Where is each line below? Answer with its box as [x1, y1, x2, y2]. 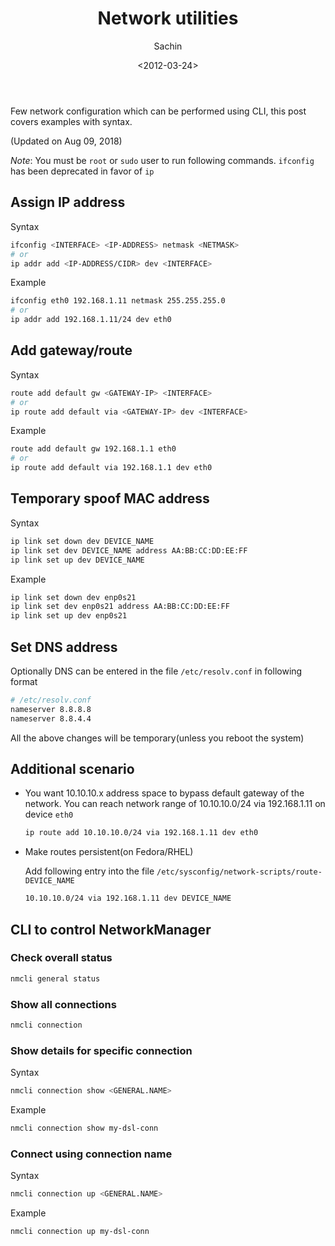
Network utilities [97, 7, 239, 30]
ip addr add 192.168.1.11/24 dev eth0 [10, 315, 172, 325]
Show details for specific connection [10, 1043, 193, 1057]
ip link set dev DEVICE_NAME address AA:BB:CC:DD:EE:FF [10, 545, 248, 556]
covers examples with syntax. [10, 115, 133, 127]
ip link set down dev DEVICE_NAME [10, 536, 155, 546]
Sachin [153, 40, 183, 52]
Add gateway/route [10, 342, 133, 359]
